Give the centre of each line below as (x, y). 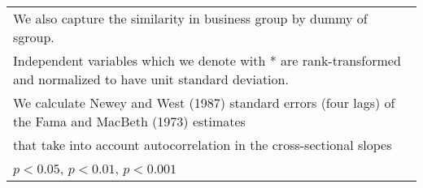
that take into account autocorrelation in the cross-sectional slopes (203, 145)
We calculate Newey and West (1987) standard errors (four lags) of (204, 103)
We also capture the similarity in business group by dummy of (190, 18)
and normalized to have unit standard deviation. (151, 79)
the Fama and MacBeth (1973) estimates (129, 121)
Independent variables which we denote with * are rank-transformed (207, 60)
